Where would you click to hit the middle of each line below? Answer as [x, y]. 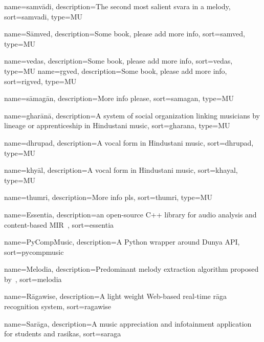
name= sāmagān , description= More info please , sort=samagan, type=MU [119, 98]
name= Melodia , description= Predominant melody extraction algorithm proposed [131, 269]
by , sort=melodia [33, 279]
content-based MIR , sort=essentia [59, 224]
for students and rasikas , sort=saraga [63, 334]
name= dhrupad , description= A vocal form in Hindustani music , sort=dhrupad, [129, 142]
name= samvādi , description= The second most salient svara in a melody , [117, 6]
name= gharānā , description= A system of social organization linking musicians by [132, 115]
